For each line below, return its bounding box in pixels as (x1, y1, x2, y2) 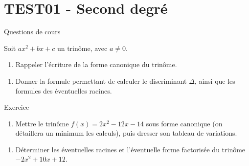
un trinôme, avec (57, 43, 108, 53)
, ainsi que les (194, 75, 235, 86)
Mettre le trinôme (15, 118, 69, 128)
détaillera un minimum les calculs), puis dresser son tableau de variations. (15, 128, 237, 138)
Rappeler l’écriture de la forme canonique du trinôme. (15, 59, 177, 70)
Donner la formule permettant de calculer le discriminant (15, 75, 187, 86)
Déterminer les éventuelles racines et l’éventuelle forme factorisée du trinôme (15, 144, 246, 154)
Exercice (4, 102, 29, 112)
